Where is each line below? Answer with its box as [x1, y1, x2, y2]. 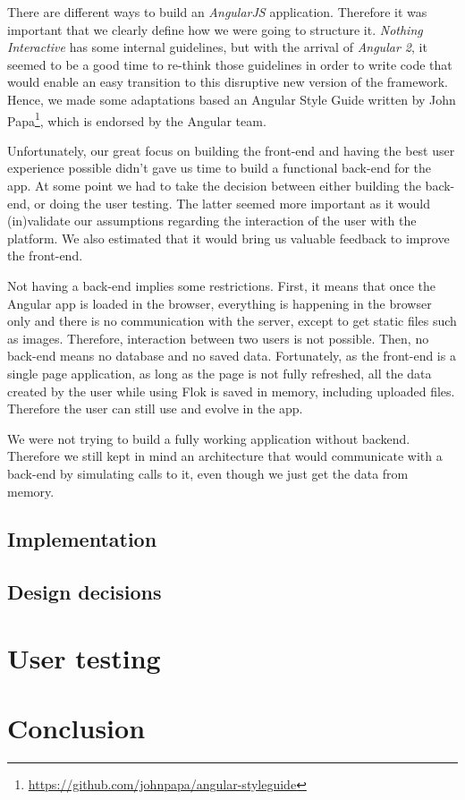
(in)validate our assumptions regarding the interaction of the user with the [7, 211, 417, 230]
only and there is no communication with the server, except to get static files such [7, 311, 457, 330]
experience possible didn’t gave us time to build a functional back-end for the [7, 158, 431, 177]
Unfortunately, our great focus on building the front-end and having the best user [7, 140, 455, 159]
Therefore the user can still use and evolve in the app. [7, 399, 303, 418]
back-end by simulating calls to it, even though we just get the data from [7, 464, 409, 482]
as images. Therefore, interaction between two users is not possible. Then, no [7, 328, 429, 347]
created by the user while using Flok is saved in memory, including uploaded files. [7, 381, 455, 400]
